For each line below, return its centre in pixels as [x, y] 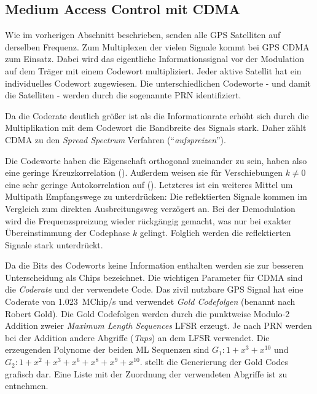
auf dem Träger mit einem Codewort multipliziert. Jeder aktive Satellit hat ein [153, 70]
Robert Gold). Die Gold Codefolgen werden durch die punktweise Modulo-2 [147, 313]
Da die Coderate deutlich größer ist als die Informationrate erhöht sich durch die [157, 115]
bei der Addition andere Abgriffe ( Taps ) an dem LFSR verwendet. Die [137, 337]
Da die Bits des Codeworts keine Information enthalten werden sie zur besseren [154, 265]
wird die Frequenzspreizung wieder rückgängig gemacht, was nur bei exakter [148, 220]
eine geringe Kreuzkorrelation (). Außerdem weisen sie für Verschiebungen [144, 172]
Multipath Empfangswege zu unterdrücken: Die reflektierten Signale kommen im [156, 196]
